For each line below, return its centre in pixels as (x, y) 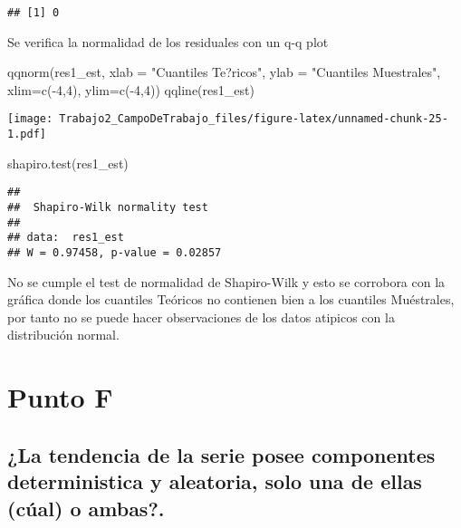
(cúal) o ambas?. (86, 508)
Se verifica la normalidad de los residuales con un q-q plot (168, 41)
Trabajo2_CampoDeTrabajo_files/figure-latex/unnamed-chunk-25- (254, 119)
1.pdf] (27, 134)
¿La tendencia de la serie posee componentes (221, 454)
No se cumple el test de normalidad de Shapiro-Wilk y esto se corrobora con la (226, 281)
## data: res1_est (66, 238)
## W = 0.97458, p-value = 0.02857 (115, 252)
